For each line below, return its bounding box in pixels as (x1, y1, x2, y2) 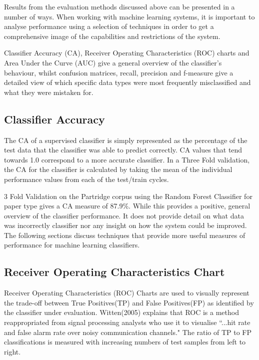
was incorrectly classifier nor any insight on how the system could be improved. (4, 220, 247, 230)
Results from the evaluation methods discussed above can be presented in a (4, 1, 235, 11)
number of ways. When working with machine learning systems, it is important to (4, 11, 255, 21)
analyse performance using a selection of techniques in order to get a (4, 21, 214, 31)
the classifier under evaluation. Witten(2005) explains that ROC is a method (4, 307, 239, 317)
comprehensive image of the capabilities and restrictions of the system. (4, 30, 220, 41)
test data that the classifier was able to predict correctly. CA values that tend (4, 144, 242, 155)
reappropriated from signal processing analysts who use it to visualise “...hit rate (4, 317, 250, 327)
